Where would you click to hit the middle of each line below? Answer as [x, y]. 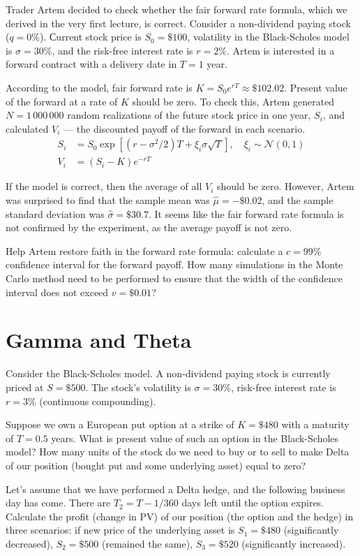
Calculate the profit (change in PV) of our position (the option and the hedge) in [180, 516]
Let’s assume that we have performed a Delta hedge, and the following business [175, 489]
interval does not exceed [57, 292]
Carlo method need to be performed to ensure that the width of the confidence [174, 278]
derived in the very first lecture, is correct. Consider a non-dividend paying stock [178, 23]
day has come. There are [58, 503]
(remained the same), [148, 543]
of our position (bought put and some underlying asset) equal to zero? [156, 465]
